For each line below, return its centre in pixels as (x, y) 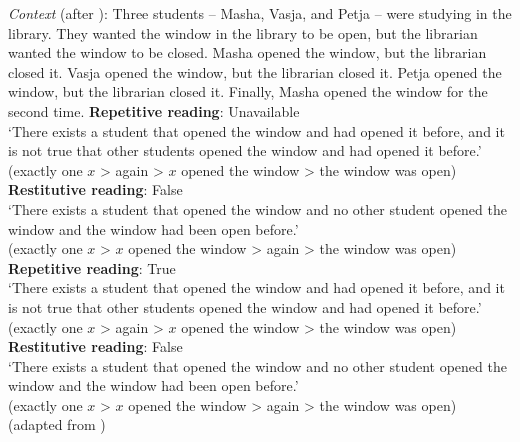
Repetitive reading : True (92, 267)
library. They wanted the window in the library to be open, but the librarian (243, 32)
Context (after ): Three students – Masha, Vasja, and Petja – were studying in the (260, 13)
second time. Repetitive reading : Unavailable (154, 110)
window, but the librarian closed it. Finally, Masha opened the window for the (248, 91)
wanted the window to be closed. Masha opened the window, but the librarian (247, 52)
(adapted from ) (57, 424)
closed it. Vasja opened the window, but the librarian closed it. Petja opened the (255, 71)
